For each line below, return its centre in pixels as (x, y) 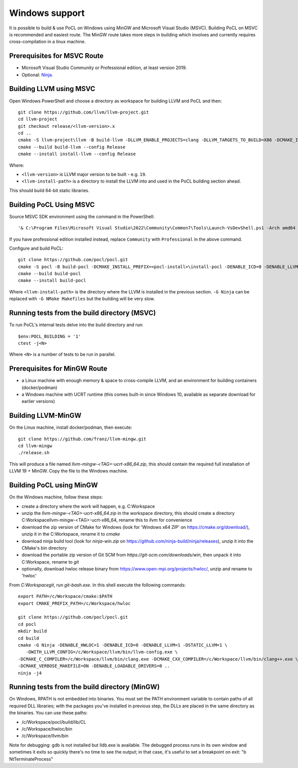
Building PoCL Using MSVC (52, 205)
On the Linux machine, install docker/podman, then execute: (71, 427)
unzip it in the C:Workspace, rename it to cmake (71, 534)
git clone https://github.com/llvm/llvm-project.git (83, 112)
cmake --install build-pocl (52, 281)
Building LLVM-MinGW (45, 416)
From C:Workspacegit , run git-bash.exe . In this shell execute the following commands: (98, 585)
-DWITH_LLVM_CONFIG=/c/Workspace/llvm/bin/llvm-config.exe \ (102, 652)
